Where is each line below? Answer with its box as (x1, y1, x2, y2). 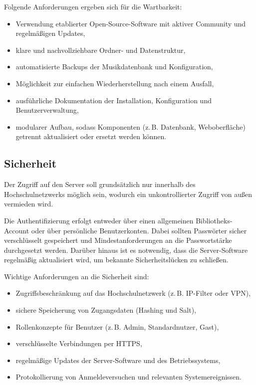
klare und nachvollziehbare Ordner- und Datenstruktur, (15, 44, 186, 55)
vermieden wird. (4, 198, 53, 209)
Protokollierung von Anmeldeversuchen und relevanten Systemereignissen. (15, 372, 242, 382)
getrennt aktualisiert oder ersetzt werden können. (15, 131, 167, 142)
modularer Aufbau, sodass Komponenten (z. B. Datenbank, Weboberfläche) (15, 121, 246, 132)
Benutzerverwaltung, (15, 105, 79, 115)
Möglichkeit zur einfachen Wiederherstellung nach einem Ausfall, (15, 78, 214, 88)
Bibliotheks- (196, 215, 233, 225)
